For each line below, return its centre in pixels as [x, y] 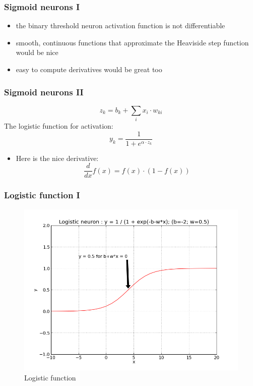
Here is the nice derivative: [57, 158]
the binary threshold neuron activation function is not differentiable [120, 25]
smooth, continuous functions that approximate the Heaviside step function [132, 42]
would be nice [37, 52]
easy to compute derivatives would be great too [89, 69]
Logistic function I [42, 195]
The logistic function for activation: [59, 126]
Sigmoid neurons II [44, 92]
